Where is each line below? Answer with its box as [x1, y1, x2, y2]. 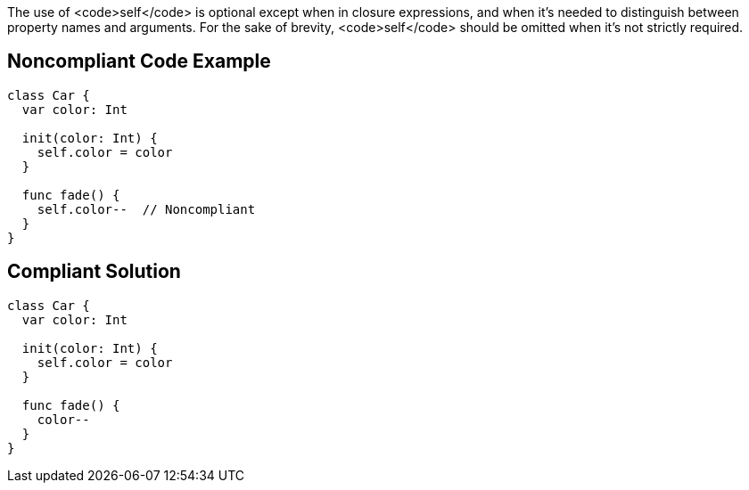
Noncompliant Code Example [7, 50, 271, 73]
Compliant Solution [7, 260, 181, 283]
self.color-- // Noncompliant [37, 201, 256, 216]
